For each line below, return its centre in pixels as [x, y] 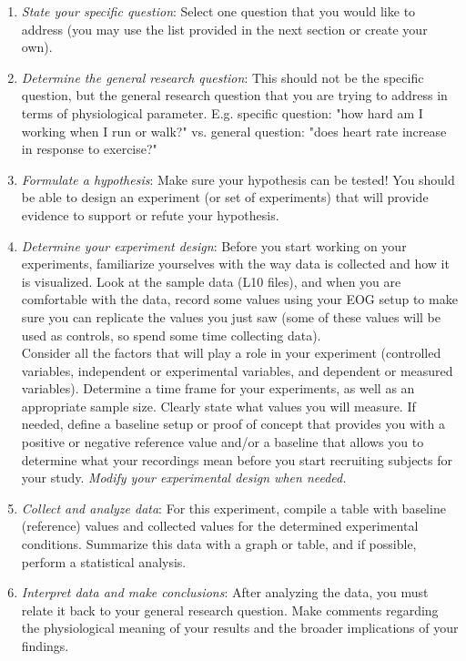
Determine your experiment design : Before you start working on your [214, 245]
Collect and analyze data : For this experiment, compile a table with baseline [233, 508]
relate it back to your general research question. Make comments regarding [230, 610]
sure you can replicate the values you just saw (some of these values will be [231, 316]
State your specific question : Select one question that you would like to [218, 11]
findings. [45, 646]
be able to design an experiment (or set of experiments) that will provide [225, 197]
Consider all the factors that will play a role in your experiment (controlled [231, 353]
